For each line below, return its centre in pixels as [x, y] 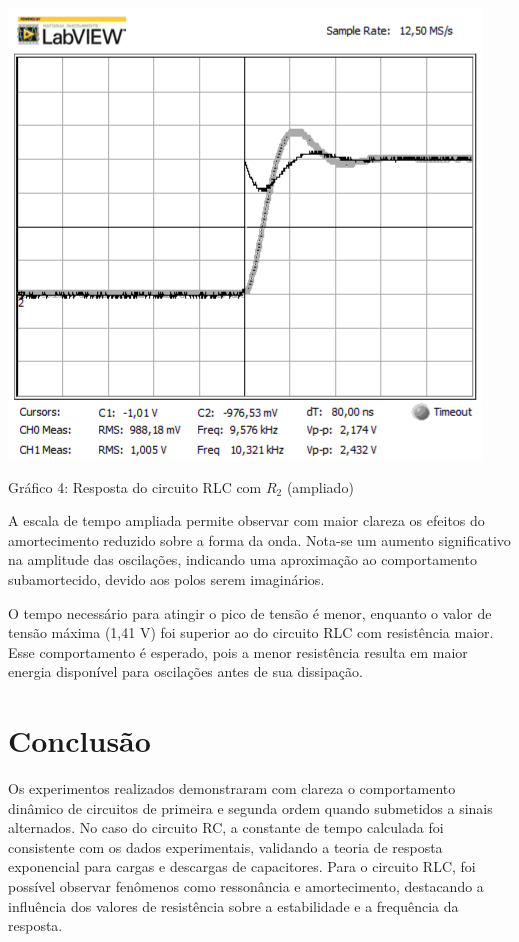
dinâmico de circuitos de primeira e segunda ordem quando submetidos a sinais [250, 807]
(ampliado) [320, 486]
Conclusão [79, 740]
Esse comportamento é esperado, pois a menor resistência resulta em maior [238, 651]
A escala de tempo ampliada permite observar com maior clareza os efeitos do [246, 520]
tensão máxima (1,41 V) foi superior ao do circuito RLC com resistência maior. [251, 632]
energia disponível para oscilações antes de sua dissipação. [185, 671]
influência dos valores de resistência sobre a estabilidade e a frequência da [233, 905]
